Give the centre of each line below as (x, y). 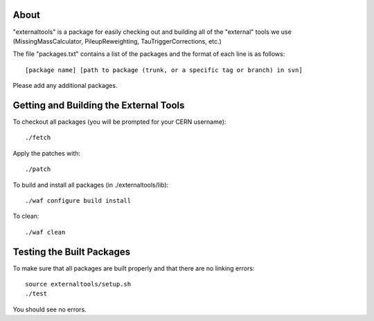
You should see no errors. (50, 309)
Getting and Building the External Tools (99, 105)
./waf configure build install (78, 200)
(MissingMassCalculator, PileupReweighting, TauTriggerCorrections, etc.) (117, 41)
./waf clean (45, 232)
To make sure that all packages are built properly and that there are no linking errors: (134, 268)
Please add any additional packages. (65, 86)
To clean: (26, 216)
